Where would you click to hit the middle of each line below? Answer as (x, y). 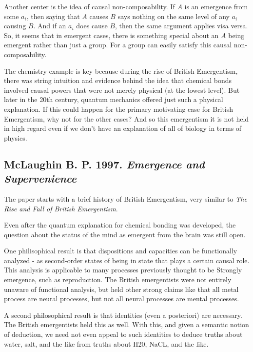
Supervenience (40, 178)
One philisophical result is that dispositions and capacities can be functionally (121, 251)
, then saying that (53, 16)
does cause (92, 26)
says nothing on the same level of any (174, 16)
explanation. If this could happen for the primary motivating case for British (119, 109)
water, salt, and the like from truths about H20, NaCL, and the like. (106, 343)
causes (99, 16)
